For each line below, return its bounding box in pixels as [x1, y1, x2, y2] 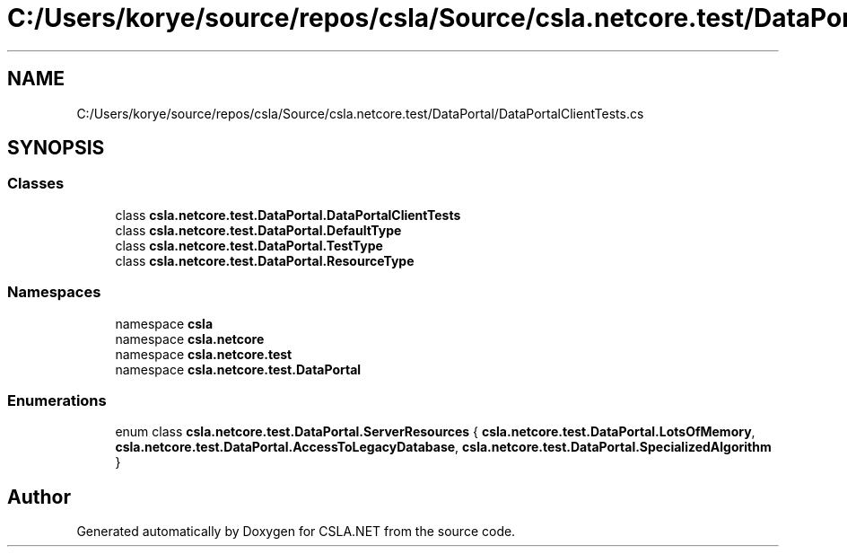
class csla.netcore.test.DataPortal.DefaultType [115, 222, 402, 238]
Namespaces [7, 283, 101, 302]
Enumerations [7, 391, 107, 409]
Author [7, 485, 71, 508]
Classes [7, 174, 65, 193]
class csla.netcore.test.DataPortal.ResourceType [115, 252, 415, 268]
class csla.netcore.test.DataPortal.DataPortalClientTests [115, 207, 461, 223]
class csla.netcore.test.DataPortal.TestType [115, 237, 383, 253]
